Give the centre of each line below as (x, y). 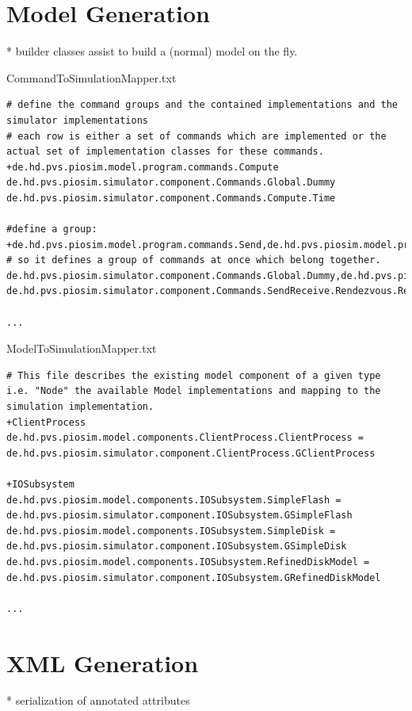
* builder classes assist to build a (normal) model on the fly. (152, 51)
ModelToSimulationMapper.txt (82, 348)
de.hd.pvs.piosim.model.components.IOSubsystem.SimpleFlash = (174, 500)
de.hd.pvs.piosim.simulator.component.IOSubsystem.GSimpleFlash (179, 516)
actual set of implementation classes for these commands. (165, 152)
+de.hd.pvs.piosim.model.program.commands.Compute (143, 167)
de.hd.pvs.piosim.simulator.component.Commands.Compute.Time (171, 198)
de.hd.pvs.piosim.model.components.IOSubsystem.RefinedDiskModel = (188, 562)
